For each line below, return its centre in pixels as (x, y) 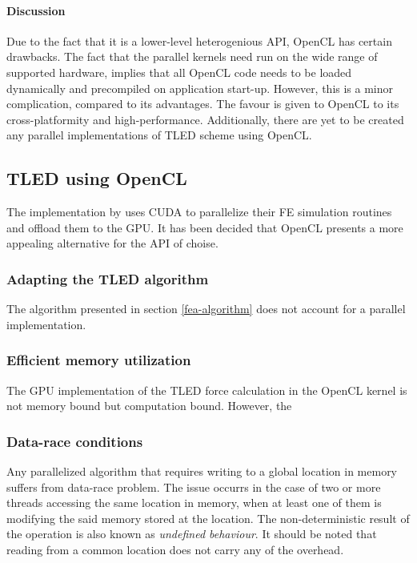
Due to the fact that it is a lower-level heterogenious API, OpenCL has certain (199, 40)
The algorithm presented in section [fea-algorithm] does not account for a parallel (206, 309)
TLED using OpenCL (97, 178)
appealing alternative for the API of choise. (112, 243)
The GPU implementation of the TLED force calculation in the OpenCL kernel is (207, 390)
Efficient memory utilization (99, 360)
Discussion (36, 10)
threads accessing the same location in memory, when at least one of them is (194, 503)
